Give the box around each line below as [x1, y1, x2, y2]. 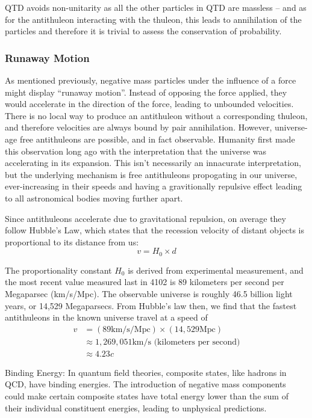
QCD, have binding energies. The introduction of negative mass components [5, 378, 286, 390]
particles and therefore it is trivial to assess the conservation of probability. [5, 25, 282, 37]
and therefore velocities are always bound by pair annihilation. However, [5, 121, 272, 134]
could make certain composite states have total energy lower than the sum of [5, 390, 289, 402]
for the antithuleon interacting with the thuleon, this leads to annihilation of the [5, 13, 302, 25]
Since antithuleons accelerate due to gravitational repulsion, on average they [5, 212, 286, 224]
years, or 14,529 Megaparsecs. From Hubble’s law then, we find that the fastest [5, 299, 297, 312]
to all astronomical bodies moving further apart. [5, 191, 183, 204]
